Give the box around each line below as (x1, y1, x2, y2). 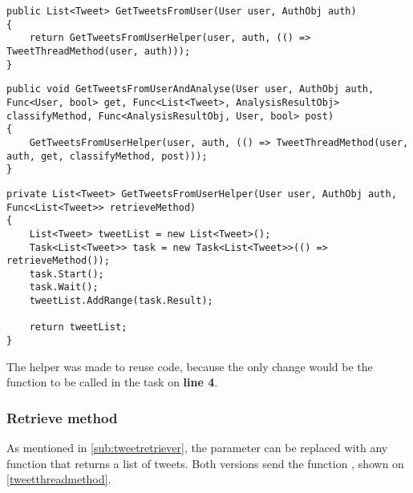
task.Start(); (29, 268, 104, 280)
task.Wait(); (29, 281, 99, 293)
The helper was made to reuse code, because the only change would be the (6, 358, 373, 374)
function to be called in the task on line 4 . (6, 374, 218, 390)
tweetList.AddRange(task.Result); (29, 295, 213, 307)
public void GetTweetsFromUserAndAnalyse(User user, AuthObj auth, (6, 83, 375, 95)
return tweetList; (29, 321, 128, 333)
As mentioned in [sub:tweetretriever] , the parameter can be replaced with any (6, 439, 388, 456)
